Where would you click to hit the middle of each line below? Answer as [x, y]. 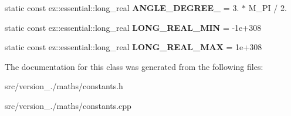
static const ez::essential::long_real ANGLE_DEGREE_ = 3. [122, 8]
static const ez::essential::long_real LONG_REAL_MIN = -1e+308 [133, 27]
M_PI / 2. [268, 8]
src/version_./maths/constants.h [64, 86]
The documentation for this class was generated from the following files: [134, 66]
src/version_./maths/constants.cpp [68, 105]
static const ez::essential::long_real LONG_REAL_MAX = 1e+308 [133, 47]
